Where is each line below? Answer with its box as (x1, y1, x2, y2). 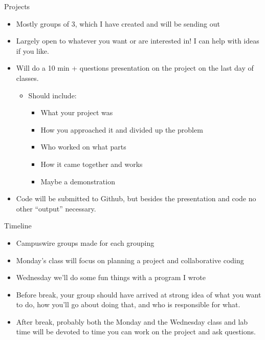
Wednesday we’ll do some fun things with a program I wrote (16, 272, 206, 283)
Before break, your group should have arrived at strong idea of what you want (16, 289, 261, 300)
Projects (4, 1, 30, 11)
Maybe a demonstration (40, 176, 115, 186)
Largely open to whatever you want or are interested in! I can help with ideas (16, 35, 259, 46)
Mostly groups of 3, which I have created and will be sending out (16, 18, 220, 29)
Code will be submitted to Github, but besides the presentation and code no (16, 193, 256, 204)
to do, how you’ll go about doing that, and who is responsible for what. (16, 299, 240, 310)
